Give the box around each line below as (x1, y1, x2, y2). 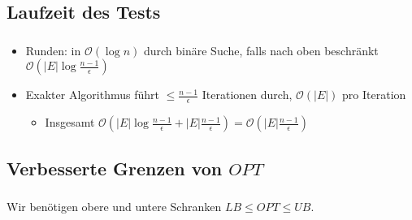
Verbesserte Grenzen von (7, 155, 223, 180)
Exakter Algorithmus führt (25, 86, 159, 103)
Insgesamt (45, 114, 95, 131)
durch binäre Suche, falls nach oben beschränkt (143, 41, 379, 58)
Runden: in (25, 41, 81, 58)
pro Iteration (342, 86, 406, 103)
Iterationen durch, (202, 86, 293, 103)
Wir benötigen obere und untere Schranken (7, 197, 222, 214)
